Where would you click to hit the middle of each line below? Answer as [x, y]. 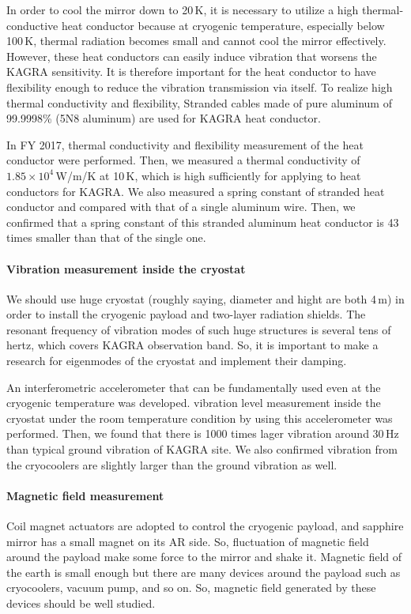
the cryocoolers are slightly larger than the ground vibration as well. [172, 464]
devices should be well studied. [81, 603]
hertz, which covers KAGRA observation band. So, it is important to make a [192, 345]
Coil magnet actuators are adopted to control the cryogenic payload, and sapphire [205, 526]
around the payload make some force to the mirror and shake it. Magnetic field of [204, 557]
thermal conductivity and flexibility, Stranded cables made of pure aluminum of [199, 102]
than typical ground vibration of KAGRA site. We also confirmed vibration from [202, 449]
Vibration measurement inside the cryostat [126, 268]
